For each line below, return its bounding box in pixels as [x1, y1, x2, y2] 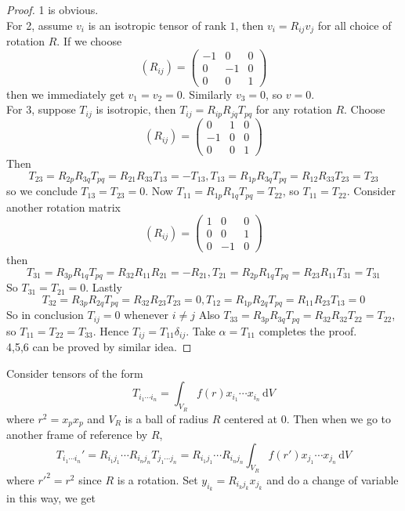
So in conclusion [6, 306, 84, 323]
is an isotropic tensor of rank [88, 16, 226, 33]
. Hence [92, 322, 129, 339]
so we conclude [6, 183, 78, 199]
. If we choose [56, 33, 122, 49]
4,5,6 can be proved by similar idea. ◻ [6, 339, 192, 355]
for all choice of [317, 16, 392, 33]
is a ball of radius [125, 410, 208, 426]
